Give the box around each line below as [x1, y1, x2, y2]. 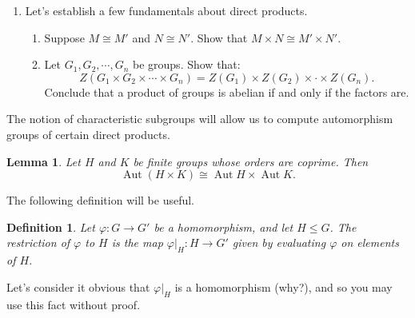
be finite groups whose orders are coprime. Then [133, 153, 369, 169]
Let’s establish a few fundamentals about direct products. [25, 2, 308, 18]
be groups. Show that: [133, 56, 241, 73]
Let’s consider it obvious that [6, 278, 150, 295]
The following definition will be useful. [6, 192, 195, 209]
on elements [341, 234, 399, 251]
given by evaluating [232, 234, 326, 251]
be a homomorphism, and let [154, 218, 293, 235]
